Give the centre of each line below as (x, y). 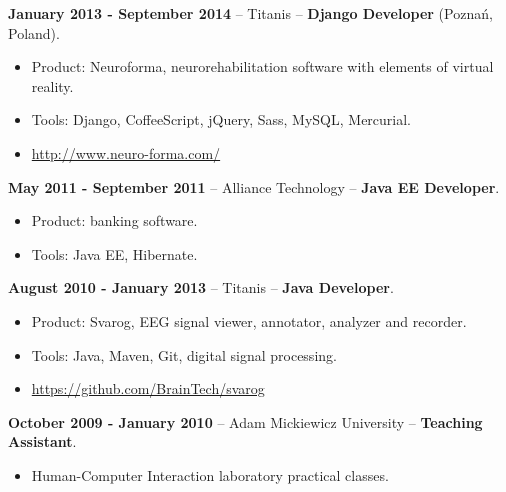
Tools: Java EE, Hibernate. (114, 253)
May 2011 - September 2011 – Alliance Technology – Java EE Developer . (254, 186)
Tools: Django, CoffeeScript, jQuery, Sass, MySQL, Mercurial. (221, 119)
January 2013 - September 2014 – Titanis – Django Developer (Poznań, (250, 13)
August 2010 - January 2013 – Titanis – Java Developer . (201, 287)
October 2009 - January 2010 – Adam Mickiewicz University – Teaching (245, 421)
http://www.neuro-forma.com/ (126, 152)
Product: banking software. (114, 220)
